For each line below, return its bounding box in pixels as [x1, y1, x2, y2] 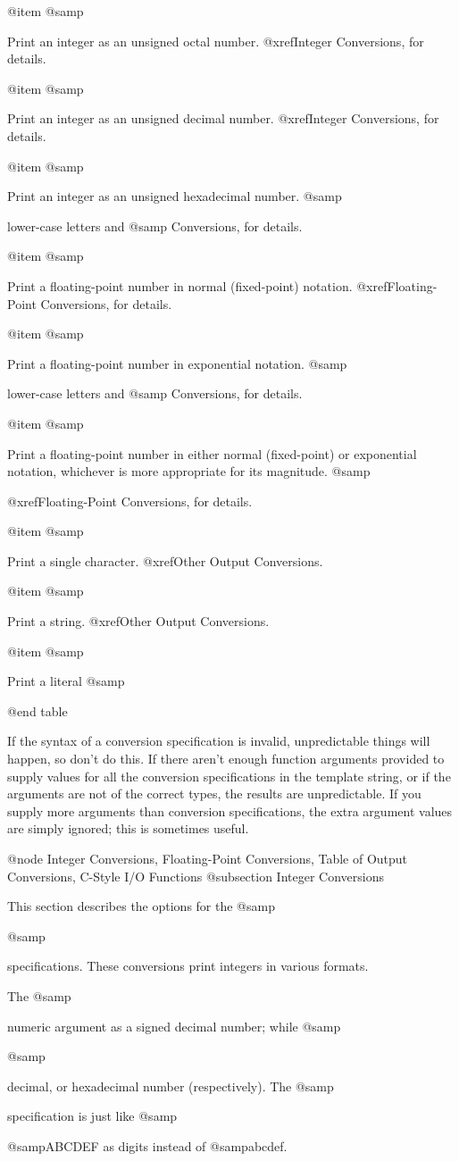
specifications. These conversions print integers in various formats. [7, 956, 369, 975]
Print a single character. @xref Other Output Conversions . [7, 551, 323, 570]
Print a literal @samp [7, 672, 125, 690]
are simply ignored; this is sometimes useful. [7, 819, 249, 838]
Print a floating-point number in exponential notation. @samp [7, 354, 347, 372]
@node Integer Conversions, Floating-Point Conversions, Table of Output [7, 849, 408, 867]
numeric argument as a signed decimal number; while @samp [7, 1016, 341, 1035]
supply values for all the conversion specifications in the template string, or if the [7, 766, 451, 785]
